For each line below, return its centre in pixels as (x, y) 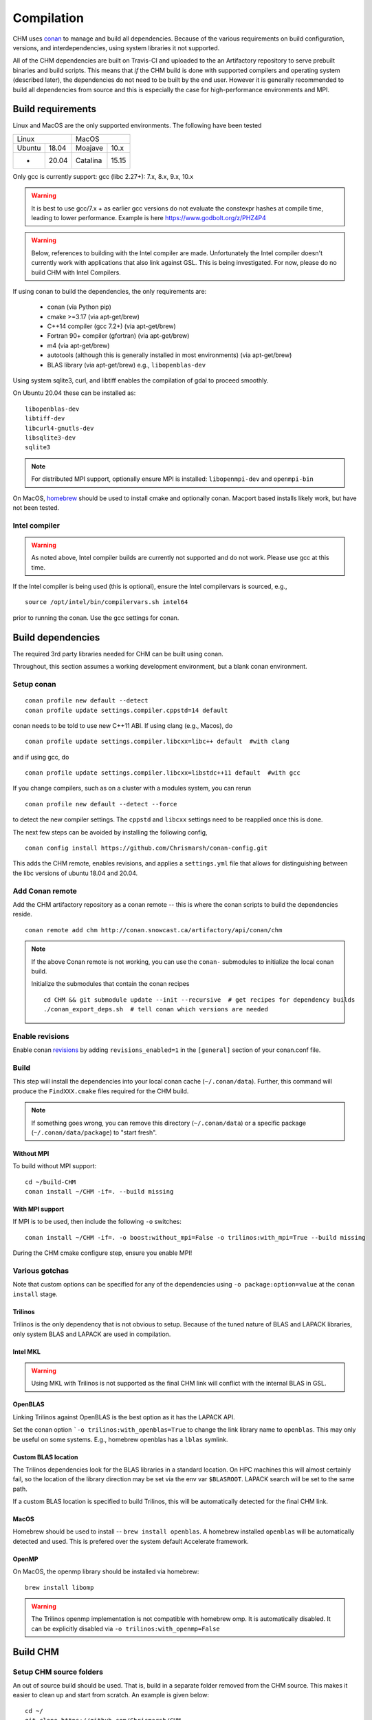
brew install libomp (59, 1587)
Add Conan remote (45, 891)
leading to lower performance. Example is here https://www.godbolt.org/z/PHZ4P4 (149, 217)
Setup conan (34, 684)
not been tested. (36, 507)
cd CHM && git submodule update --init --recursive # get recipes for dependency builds (199, 1000)
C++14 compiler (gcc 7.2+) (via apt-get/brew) (112, 326)
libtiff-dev (45, 419)
